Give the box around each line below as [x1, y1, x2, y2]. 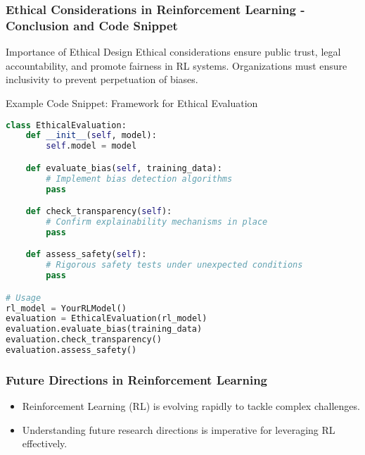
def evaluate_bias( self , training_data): [25, 163, 222, 173]
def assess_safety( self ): [25, 249, 147, 260]
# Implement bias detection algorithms [46, 173, 233, 184]
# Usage [6, 292, 41, 303]
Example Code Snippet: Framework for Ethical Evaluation [6, 95, 258, 110]
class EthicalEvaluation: [6, 120, 127, 130]
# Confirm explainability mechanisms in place [46, 216, 268, 227]
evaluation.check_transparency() [6, 335, 162, 345]
